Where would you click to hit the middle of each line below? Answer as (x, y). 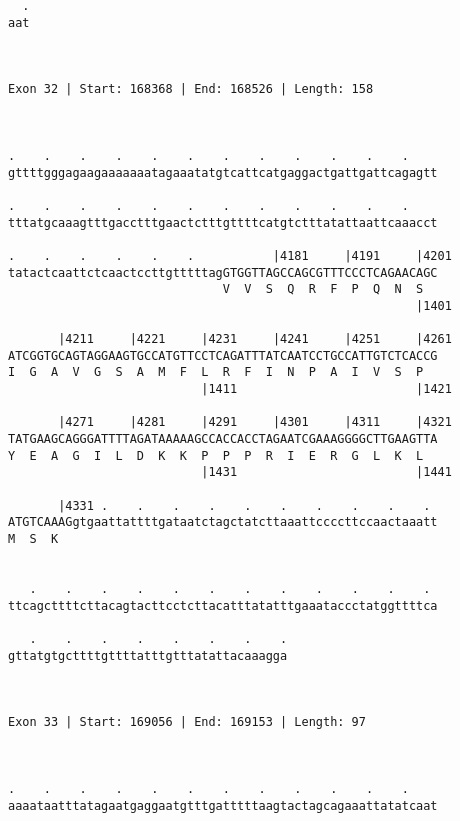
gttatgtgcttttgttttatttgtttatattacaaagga (148, 655)
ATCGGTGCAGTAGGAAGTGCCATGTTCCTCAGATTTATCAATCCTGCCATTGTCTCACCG (223, 355)
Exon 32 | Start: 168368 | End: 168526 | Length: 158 (191, 89)
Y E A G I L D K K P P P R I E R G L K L (216, 455)
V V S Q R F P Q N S (323, 289)
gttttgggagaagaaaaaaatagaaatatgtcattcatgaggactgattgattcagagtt (223, 172)
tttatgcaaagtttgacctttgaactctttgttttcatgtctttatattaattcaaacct (223, 222)
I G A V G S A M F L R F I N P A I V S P (216, 372)
